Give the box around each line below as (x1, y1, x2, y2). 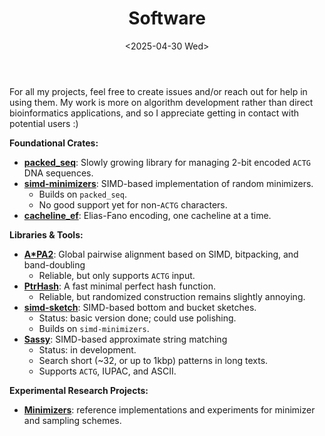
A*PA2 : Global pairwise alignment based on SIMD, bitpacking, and (23, 248, 299, 260)
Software (128, 7, 206, 30)
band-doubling (23, 258, 86, 271)
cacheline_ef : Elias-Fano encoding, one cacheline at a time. (23, 209, 272, 221)
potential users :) (9, 117, 79, 129)
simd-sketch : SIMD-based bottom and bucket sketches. (23, 301, 257, 313)
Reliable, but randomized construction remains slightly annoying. (38, 290, 306, 302)
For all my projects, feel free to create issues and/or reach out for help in (9, 85, 308, 97)
